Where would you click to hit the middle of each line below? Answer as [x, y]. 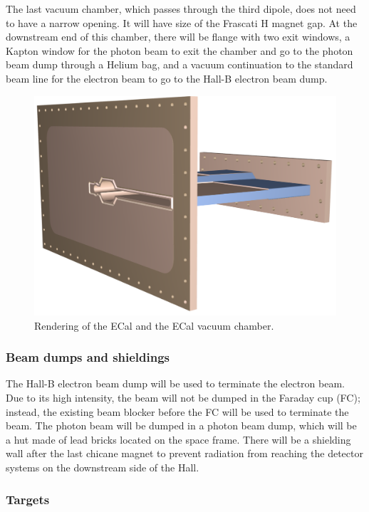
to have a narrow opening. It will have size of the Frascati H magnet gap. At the [182, 22]
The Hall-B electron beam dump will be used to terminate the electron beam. [175, 383]
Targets [28, 499]
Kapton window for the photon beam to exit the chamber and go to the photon [180, 50]
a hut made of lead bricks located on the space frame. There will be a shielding [178, 439]
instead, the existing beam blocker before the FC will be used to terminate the [177, 411]
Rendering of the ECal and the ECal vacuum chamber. [154, 325]
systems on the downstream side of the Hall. [103, 467]
